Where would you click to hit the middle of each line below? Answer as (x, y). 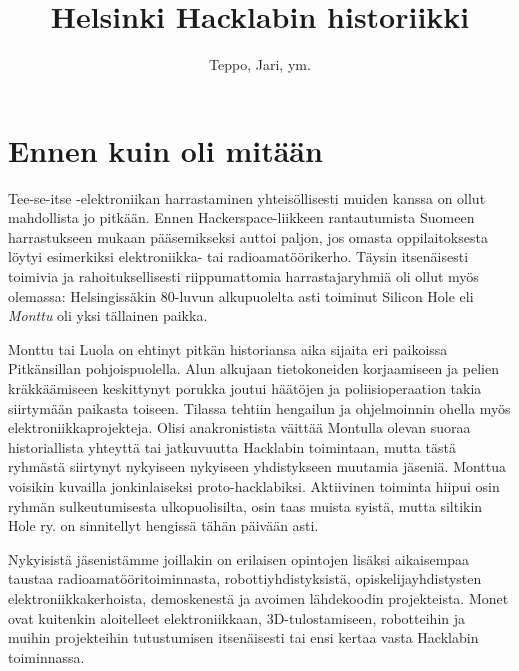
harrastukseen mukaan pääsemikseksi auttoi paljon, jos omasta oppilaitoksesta (248, 236)
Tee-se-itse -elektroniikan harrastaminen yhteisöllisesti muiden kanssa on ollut (247, 197)
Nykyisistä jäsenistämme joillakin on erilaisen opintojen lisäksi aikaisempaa (239, 558)
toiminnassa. (46, 656)
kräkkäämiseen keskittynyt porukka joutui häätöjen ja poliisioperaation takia (245, 388)
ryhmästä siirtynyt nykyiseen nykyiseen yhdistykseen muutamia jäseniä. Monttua (257, 466)
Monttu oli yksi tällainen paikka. (108, 315)
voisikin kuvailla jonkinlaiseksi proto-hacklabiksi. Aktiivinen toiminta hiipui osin (254, 485)
